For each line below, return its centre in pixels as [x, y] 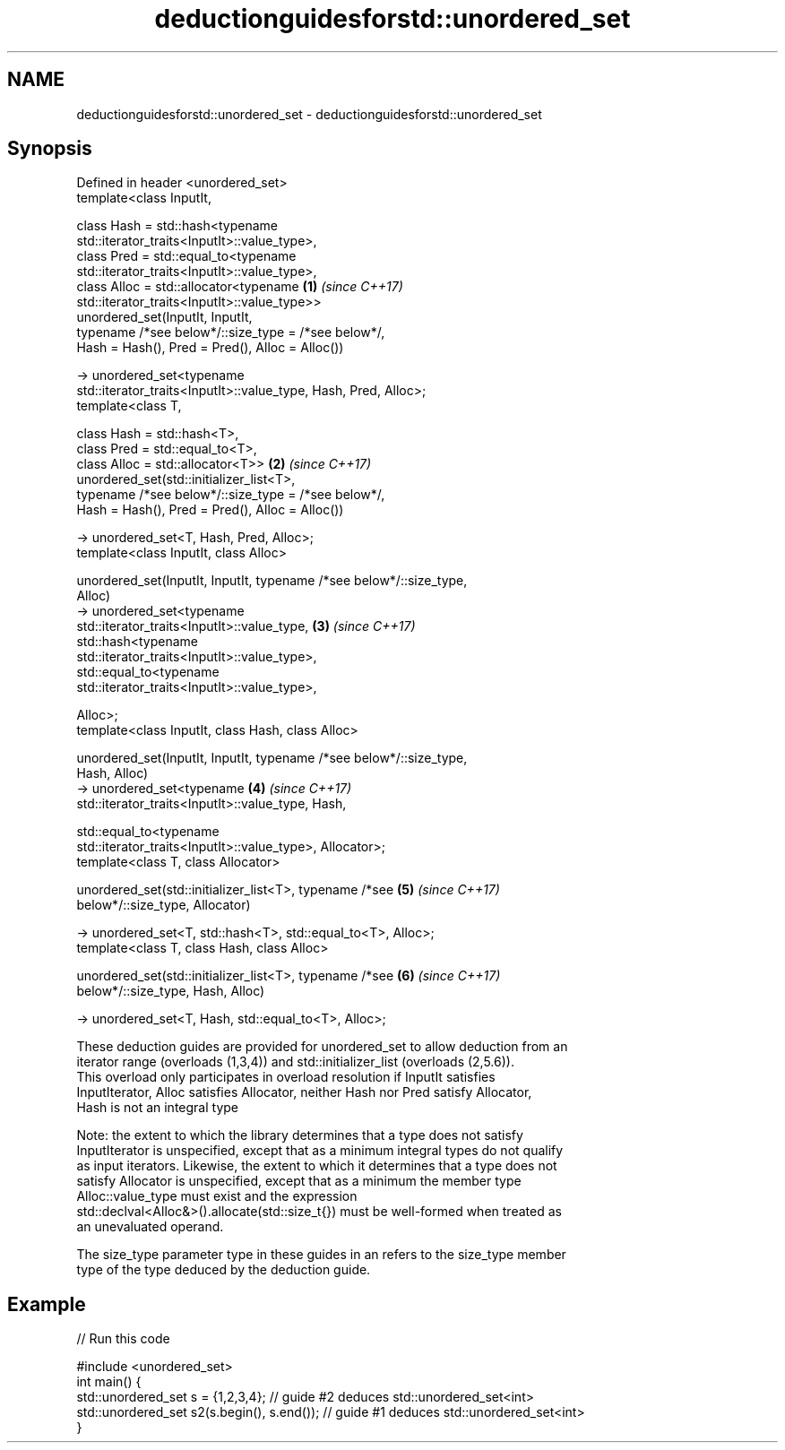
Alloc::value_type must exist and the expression [217, 1196]
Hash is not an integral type [158, 1108]
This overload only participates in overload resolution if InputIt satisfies [286, 1077]
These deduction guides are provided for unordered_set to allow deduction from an [322, 1047]
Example [47, 1304]
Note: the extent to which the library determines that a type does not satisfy [300, 1135]
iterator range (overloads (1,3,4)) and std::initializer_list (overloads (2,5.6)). [295, 1062]
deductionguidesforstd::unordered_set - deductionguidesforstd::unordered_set [309, 114]
